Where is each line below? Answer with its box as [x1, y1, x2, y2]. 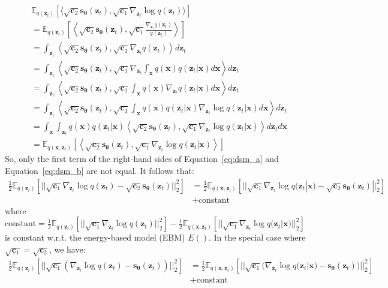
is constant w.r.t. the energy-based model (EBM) [5, 231, 185, 244]
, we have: [49, 242, 86, 255]
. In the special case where [209, 231, 306, 244]
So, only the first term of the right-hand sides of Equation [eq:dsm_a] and [5, 152, 279, 165]
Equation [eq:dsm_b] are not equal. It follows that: [5, 164, 194, 177]
